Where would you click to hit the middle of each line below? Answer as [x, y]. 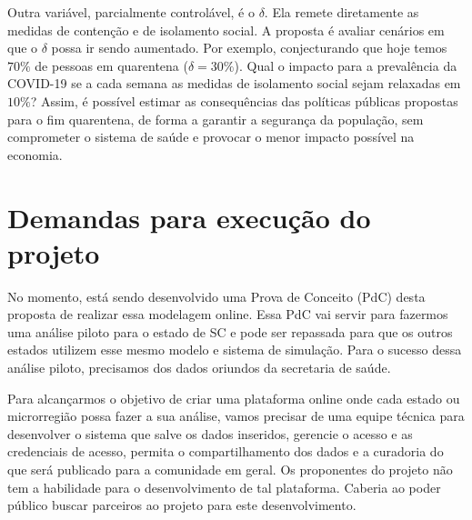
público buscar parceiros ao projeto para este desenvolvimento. [182, 505]
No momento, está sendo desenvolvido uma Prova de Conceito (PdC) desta [216, 296]
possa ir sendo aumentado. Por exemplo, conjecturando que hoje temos [249, 48]
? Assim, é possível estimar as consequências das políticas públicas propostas [244, 100]
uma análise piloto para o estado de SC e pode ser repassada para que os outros [230, 331]
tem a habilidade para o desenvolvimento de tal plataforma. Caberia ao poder [224, 487]
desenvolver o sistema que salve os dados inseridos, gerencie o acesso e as [210, 433]
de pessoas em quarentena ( [111, 65]
